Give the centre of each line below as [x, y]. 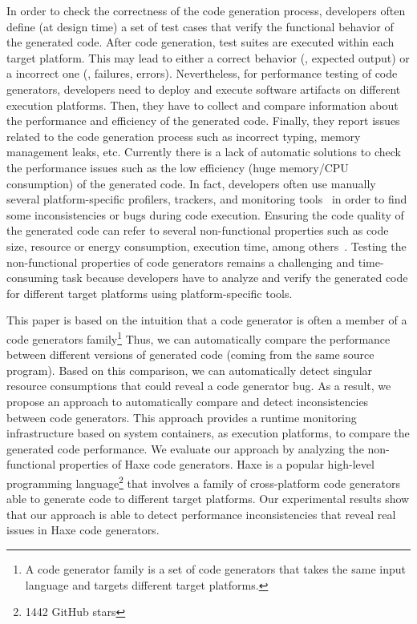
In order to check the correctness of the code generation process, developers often [206, 10]
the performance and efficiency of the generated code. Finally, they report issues [203, 121]
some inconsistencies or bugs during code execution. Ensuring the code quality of [205, 214]
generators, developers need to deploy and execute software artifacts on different [204, 89]
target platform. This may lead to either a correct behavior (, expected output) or [208, 57]
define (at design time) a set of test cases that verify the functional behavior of [200, 26]
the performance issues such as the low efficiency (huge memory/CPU [178, 167]
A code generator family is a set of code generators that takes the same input [215, 568]
